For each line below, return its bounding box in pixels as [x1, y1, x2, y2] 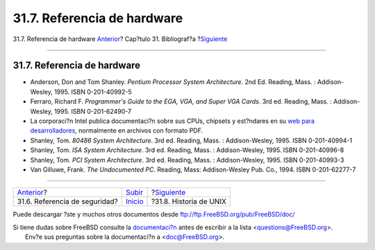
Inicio [125, 197, 144, 206]
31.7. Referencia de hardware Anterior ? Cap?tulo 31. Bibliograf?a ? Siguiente [12, 35, 228, 43]
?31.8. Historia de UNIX [151, 197, 227, 206]
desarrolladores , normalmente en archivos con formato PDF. [30, 126, 203, 135]
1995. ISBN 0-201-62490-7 [54, 107, 132, 115]
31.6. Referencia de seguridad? [17, 197, 118, 206]
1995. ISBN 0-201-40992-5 [54, 87, 132, 96]
